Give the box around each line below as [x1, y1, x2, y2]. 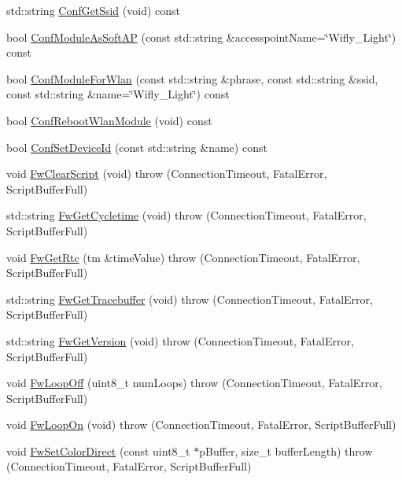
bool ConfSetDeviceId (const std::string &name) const [6, 138, 267, 155]
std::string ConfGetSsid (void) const [6, 2, 180, 18]
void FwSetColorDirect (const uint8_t [6, 442, 190, 459]
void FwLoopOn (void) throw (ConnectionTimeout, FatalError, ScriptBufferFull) [6, 416, 396, 433]
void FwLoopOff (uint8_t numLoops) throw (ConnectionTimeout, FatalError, [6, 375, 382, 391]
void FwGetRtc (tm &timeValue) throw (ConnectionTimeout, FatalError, [6, 249, 360, 265]
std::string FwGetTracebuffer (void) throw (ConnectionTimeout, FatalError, [6, 290, 373, 307]
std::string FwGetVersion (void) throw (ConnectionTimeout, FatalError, [6, 332, 354, 349]
